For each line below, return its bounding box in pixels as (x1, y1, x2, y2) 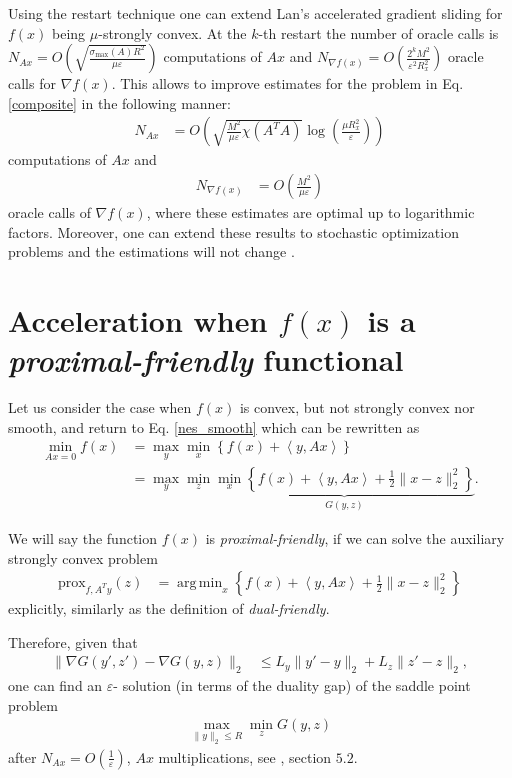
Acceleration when (8, 300, 268, 340)
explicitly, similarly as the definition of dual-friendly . (8, 598, 330, 619)
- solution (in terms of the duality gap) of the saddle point (113, 675, 471, 696)
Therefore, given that (8, 631, 138, 652)
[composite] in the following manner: (8, 92, 231, 113)
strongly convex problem (8, 547, 158, 568)
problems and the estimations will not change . (8, 241, 295, 262)
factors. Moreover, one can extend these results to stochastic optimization (8, 221, 459, 242)
